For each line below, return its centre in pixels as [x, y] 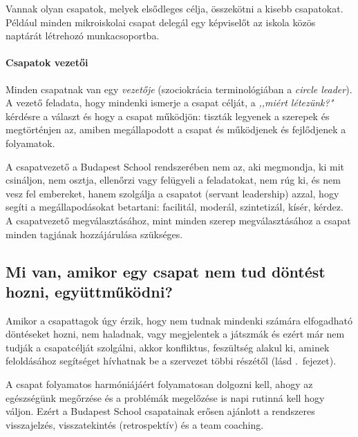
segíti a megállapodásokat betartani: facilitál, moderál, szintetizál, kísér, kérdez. [175, 207]
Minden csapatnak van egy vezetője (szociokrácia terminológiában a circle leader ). [179, 89]
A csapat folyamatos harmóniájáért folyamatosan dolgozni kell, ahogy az [159, 384]
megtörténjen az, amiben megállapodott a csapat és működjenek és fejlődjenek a [176, 129]
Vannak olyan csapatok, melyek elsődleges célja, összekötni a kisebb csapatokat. [175, 8]
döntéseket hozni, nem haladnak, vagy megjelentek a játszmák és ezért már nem [175, 334]
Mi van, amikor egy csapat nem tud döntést [166, 271]
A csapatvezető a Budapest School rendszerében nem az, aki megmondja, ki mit [175, 166]
